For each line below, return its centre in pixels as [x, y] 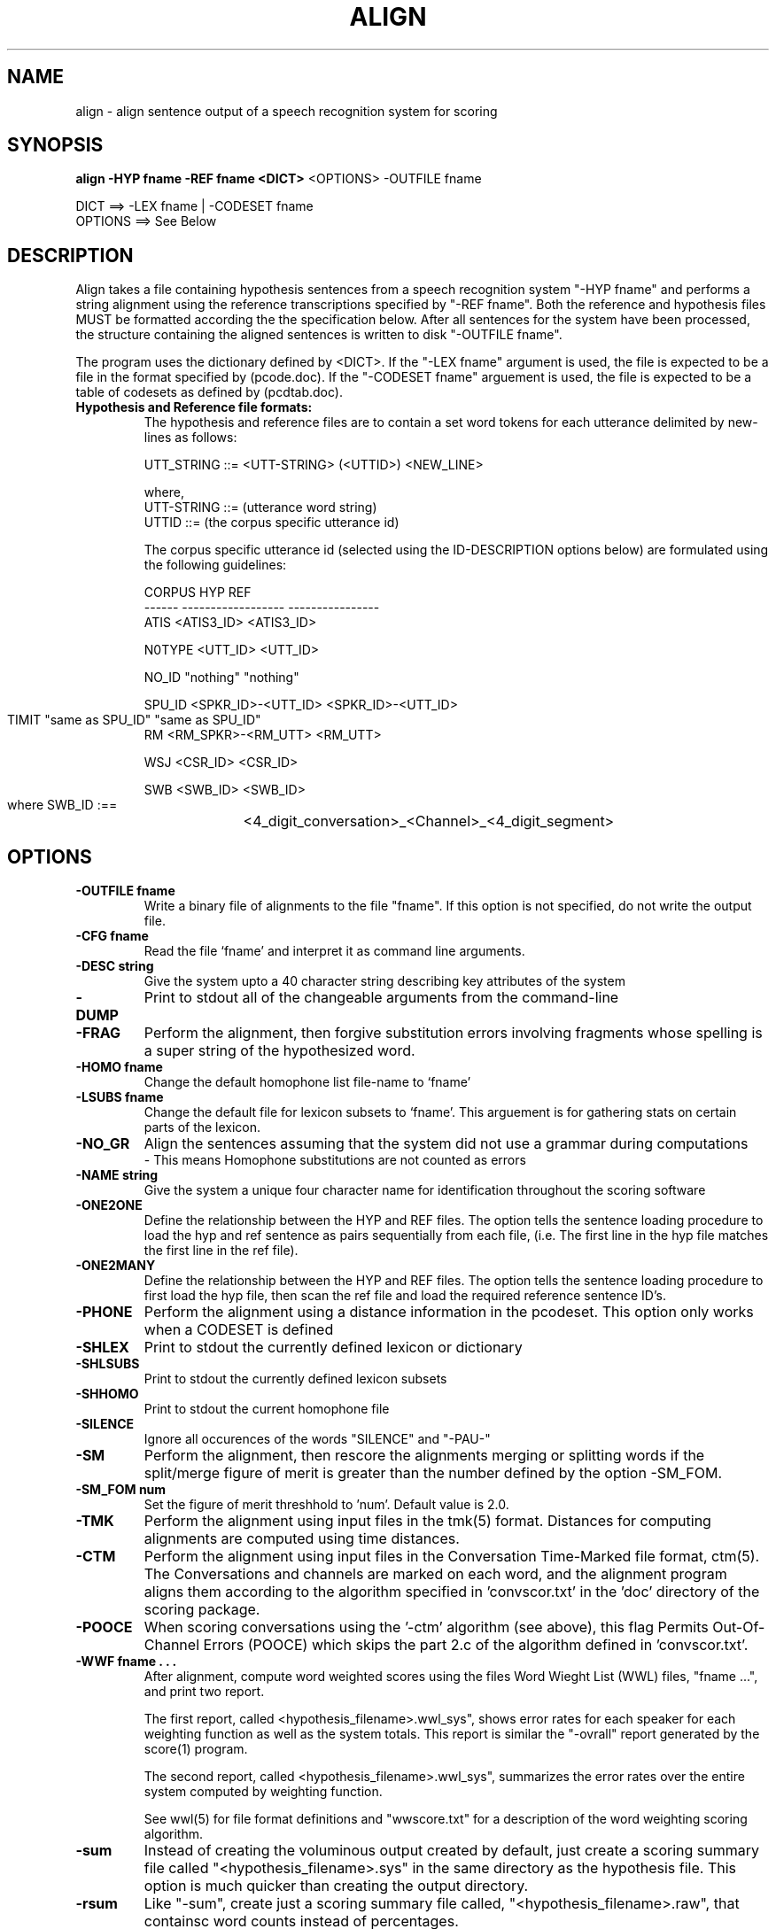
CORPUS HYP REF [198, 593]
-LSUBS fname [120, 1097]
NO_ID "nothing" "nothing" [221, 678]
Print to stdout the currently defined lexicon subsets [295, 1379]
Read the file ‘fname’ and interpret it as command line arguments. [334, 951]
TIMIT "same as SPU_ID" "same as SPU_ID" [134, 720]
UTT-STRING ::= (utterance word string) [260, 507]
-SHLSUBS [108, 1364]
